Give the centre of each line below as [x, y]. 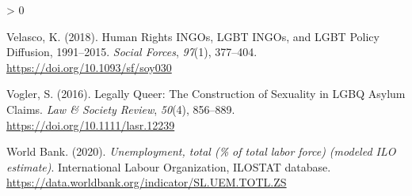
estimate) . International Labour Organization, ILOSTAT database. [169, 166]
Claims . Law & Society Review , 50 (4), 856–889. [121, 109]
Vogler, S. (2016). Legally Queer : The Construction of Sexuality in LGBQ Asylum [206, 94]
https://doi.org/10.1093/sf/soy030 [89, 67]
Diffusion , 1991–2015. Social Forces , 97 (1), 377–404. [132, 52]
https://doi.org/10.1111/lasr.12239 [91, 124]
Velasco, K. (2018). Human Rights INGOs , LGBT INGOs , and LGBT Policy [193, 36]
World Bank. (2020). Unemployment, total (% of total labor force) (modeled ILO [201, 151]
